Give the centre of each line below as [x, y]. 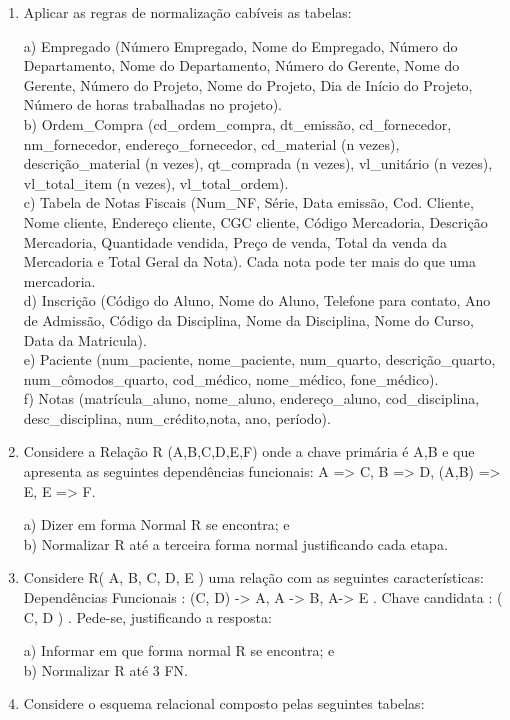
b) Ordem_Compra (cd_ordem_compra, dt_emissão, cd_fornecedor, [237, 123]
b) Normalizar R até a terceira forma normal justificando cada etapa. [235, 543]
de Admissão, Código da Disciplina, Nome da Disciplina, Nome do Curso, [248, 319]
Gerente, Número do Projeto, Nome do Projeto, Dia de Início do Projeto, [248, 84]
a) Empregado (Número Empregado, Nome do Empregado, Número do [240, 45]
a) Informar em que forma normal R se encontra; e [179, 650]
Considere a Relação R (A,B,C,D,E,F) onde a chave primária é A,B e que [249, 451]
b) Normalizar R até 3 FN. [105, 669]
